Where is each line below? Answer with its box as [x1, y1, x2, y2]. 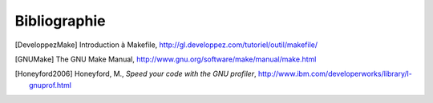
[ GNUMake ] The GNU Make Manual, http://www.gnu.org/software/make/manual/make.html [14, 54, 317, 64]
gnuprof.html [29, 80, 72, 89]
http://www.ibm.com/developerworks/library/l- [257, 69, 412, 79]
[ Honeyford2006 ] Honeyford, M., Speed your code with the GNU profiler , [14, 69, 257, 79]
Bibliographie [14, 12, 106, 30]
